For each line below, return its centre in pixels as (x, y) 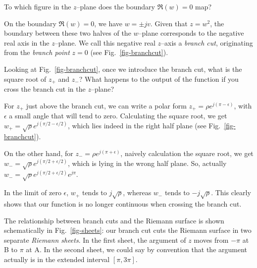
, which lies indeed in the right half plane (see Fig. (144, 125)
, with (243, 105)
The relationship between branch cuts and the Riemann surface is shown (114, 220)
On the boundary (30, 23)
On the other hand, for (39, 153)
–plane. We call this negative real (105, 42)
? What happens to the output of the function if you (159, 79)
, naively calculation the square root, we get (187, 153)
